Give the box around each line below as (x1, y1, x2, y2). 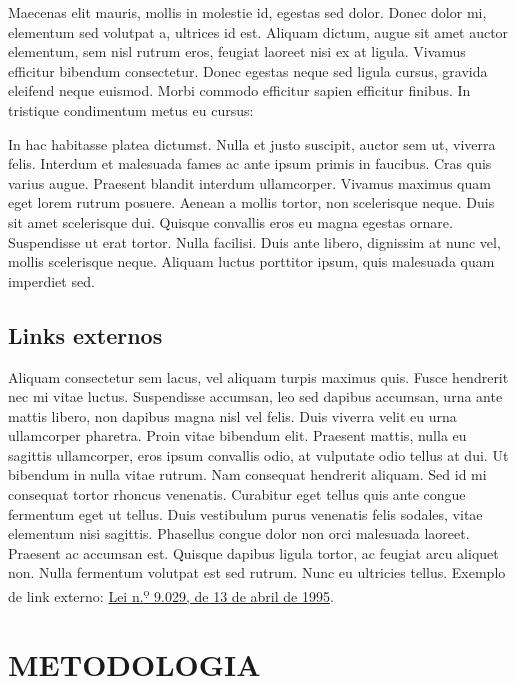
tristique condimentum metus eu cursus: (8, 99, 254, 120)
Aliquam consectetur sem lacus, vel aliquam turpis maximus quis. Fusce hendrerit (8, 366, 509, 387)
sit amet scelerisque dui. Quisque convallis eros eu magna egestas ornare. (8, 211, 453, 232)
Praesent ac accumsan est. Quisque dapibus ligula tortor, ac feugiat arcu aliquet (8, 542, 499, 563)
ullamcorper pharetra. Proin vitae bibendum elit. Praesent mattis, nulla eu (8, 425, 467, 446)
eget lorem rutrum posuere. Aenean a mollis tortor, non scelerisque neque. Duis (8, 192, 495, 213)
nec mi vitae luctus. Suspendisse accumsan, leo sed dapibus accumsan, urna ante (8, 386, 503, 407)
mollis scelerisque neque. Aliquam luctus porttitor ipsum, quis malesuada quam (8, 251, 495, 272)
